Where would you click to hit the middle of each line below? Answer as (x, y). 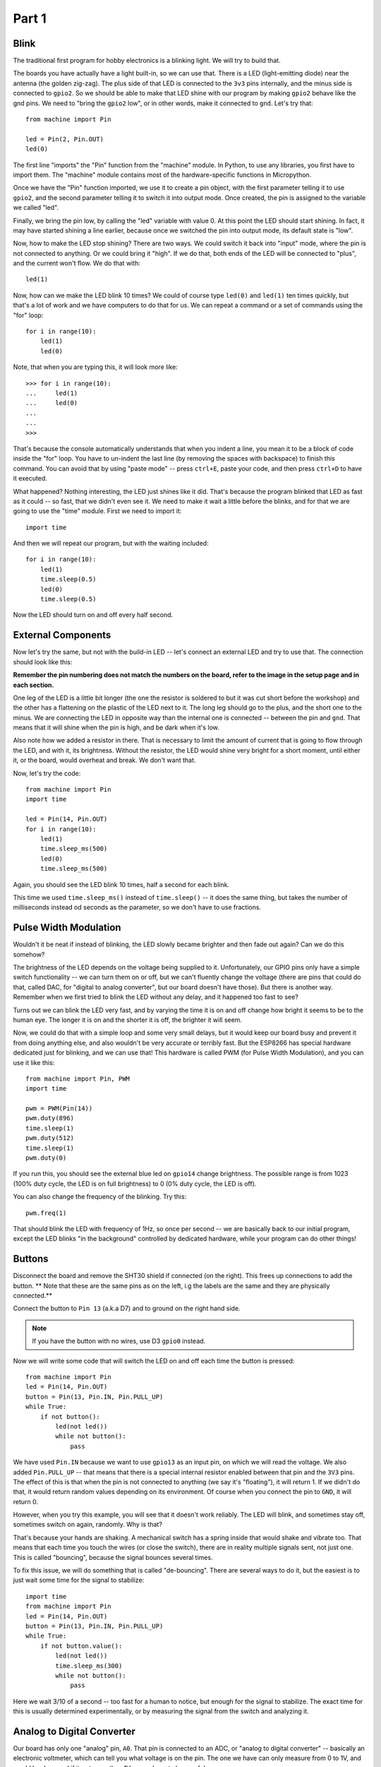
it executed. (30, 479)
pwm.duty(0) (46, 1158)
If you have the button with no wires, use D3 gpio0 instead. (119, 1341)
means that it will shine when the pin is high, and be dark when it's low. (116, 727)
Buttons (31, 1259)
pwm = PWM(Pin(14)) (59, 1109)
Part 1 (30, 18)
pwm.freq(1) (46, 1213)
